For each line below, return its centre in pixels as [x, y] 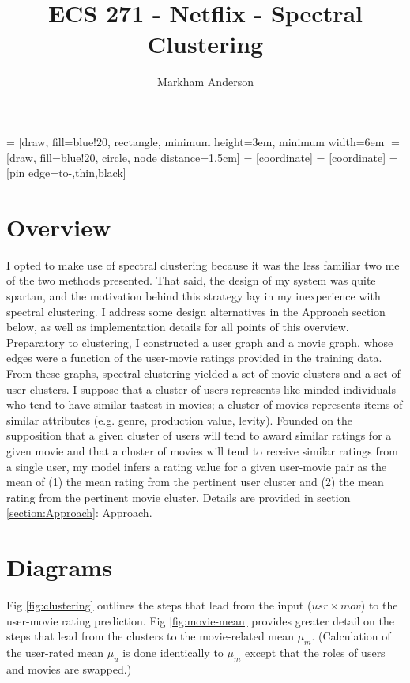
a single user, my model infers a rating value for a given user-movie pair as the [197, 466]
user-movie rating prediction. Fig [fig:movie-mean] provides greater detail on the [200, 620]
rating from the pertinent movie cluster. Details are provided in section [179, 497]
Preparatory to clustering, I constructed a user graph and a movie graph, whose [200, 342]
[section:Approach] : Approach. [79, 513]
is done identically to [173, 653]
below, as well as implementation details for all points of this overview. [178, 327]
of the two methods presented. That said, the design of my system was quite [191, 280]
